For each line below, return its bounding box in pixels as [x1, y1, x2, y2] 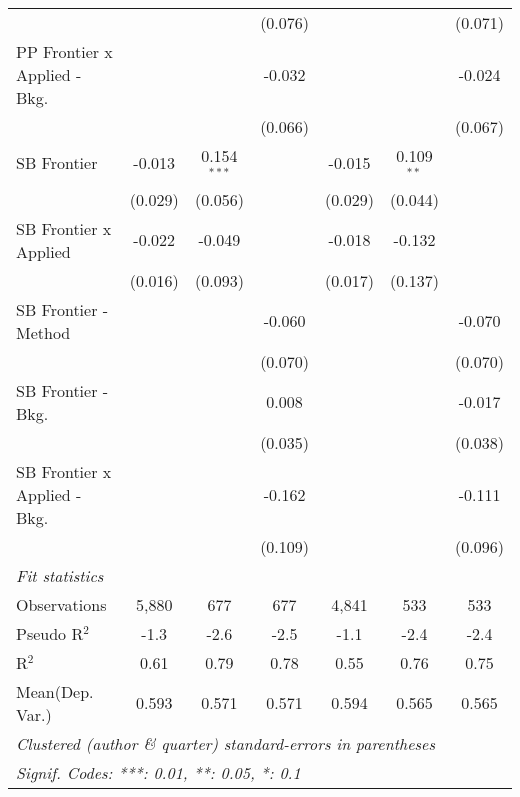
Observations [16, 592, 107, 616]
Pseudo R [16, 621, 84, 645]
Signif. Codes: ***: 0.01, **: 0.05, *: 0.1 [16, 760, 301, 784]
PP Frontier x [16, 40, 113, 63]
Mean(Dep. [16, 679, 94, 703]
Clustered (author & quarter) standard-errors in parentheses [16, 731, 435, 755]
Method [16, 320, 71, 344]
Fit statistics [16, 563, 104, 587]
